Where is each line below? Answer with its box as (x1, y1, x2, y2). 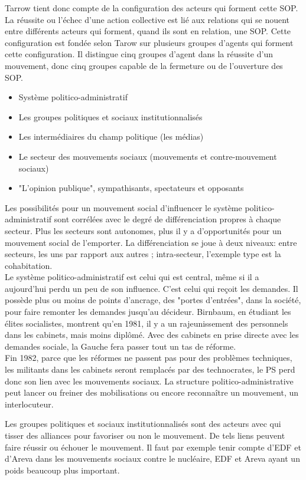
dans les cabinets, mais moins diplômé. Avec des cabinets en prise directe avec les (5, 328, 299, 341)
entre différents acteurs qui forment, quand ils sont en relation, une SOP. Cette (5, 25, 291, 37)
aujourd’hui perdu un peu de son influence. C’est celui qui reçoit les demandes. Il (5, 282, 298, 294)
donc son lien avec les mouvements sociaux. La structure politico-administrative (5, 374, 294, 387)
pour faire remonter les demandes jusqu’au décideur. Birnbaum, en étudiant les (5, 305, 291, 318)
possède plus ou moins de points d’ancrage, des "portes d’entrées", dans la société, (5, 294, 301, 306)
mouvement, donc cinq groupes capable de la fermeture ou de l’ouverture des (5, 59, 283, 71)
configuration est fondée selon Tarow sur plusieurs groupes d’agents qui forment (5, 36, 294, 48)
